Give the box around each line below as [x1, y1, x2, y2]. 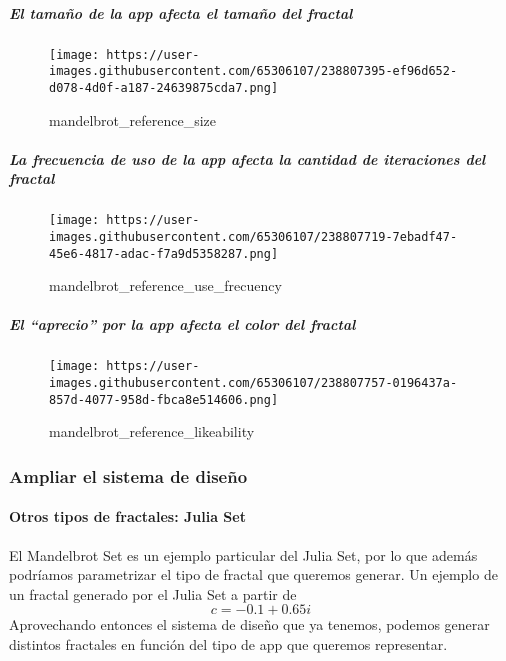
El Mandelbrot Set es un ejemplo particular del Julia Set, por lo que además [9, 544, 478, 565]
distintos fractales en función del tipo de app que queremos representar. [9, 633, 448, 654]
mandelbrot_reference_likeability [49, 421, 255, 442]
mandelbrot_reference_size [49, 109, 217, 130]
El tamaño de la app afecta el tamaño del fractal [9, 2, 353, 23]
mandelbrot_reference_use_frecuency [49, 275, 282, 296]
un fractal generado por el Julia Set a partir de [9, 583, 297, 604]
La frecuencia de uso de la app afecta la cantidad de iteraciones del [9, 148, 486, 169]
